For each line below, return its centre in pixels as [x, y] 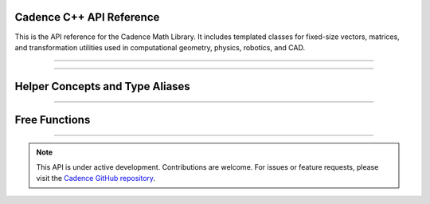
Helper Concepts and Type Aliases [102, 86]
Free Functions [53, 120]
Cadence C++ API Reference [87, 17]
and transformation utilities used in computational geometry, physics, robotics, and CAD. [160, 47]
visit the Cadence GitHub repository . [96, 178]
